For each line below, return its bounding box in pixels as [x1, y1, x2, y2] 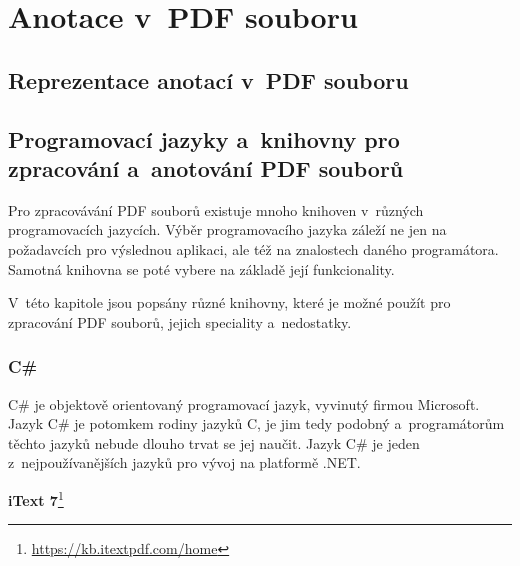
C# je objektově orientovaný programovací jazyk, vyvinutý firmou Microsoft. [8, 393, 480, 414]
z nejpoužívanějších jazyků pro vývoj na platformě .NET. [8, 452, 361, 473]
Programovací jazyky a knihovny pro [8, 123, 400, 154]
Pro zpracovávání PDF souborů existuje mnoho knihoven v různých [8, 199, 424, 220]
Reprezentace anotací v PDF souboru [8, 64, 409, 95]
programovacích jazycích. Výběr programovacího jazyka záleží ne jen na [8, 219, 447, 240]
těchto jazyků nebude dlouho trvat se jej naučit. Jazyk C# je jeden [8, 432, 420, 453]
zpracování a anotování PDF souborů [8, 152, 404, 183]
